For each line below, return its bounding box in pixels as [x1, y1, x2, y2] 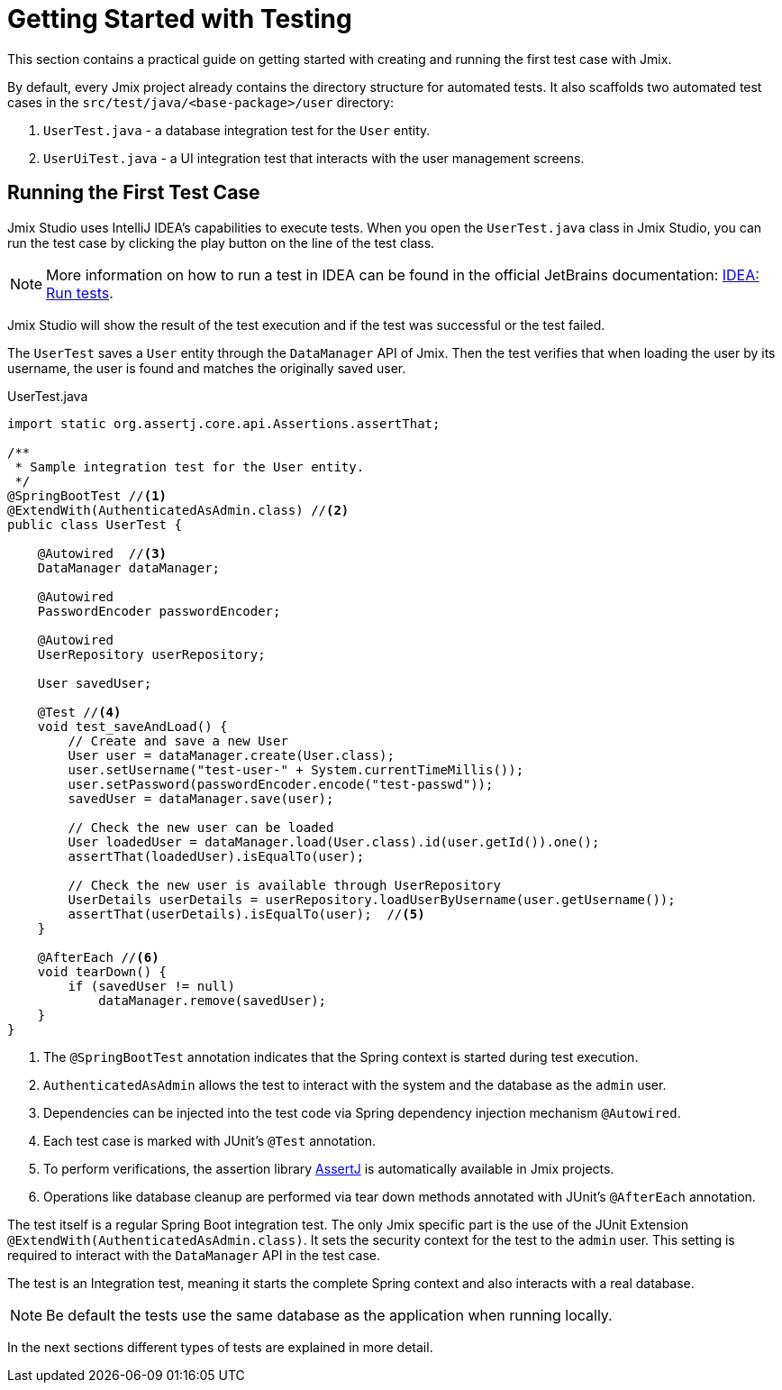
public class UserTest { [7, 517, 182, 532]
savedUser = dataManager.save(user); [68, 791, 334, 806]
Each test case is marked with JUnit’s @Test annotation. [43, 1132, 377, 1148]
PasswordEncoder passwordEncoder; [37, 603, 281, 618]
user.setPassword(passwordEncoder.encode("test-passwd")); [68, 776, 494, 791]
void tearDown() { [37, 964, 168, 979]
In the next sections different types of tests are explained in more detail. [7, 1339, 433, 1355]
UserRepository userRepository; [37, 646, 266, 662]
